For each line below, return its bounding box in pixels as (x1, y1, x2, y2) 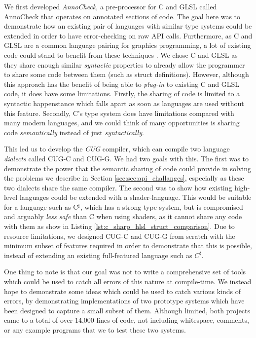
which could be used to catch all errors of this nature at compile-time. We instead (4, 276, 252, 287)
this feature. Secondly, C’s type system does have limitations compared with (4, 108, 234, 118)
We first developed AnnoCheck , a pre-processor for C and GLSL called (4, 1, 217, 11)
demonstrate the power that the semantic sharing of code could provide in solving (4, 163, 251, 173)
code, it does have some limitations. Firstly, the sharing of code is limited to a (4, 88, 240, 99)
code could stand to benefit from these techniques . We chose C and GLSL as (4, 49, 238, 60)
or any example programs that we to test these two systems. (4, 325, 186, 335)
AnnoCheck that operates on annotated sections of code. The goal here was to (4, 11, 241, 21)
